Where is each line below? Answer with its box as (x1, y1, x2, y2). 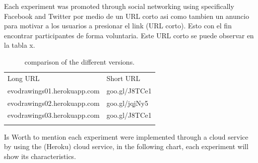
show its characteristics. (4, 151, 76, 161)
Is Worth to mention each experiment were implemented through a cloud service (4, 131, 249, 142)
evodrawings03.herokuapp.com (7, 110, 100, 120)
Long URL (7, 73, 40, 83)
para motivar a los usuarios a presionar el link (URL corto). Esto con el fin (4, 20, 232, 31)
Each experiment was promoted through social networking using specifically (4, 1, 234, 11)
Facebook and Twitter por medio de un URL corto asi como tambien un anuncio (4, 10, 249, 21)
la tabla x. (4, 40, 35, 50)
